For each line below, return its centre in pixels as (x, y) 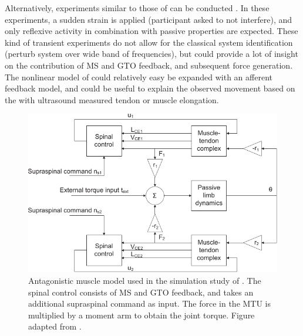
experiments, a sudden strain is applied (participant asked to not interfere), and (149, 19)
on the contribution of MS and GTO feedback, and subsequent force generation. (149, 65)
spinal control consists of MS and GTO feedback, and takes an (141, 292)
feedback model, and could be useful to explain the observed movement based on (150, 88)
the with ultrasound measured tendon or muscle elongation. (112, 99)
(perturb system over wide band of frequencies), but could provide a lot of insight (151, 54)
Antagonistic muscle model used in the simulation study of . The (145, 281)
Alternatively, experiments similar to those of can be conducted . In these (137, 8)
